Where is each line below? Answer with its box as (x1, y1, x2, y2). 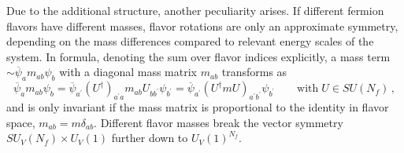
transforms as (221, 64, 287, 80)
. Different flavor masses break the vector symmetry (94, 114, 343, 130)
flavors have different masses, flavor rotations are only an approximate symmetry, (6, 17, 398, 34)
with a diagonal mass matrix (59, 64, 197, 80)
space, (6, 114, 35, 130)
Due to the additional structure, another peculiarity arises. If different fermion (6, 2, 384, 18)
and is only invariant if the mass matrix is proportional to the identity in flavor (6, 98, 389, 115)
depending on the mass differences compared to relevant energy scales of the (6, 33, 374, 49)
